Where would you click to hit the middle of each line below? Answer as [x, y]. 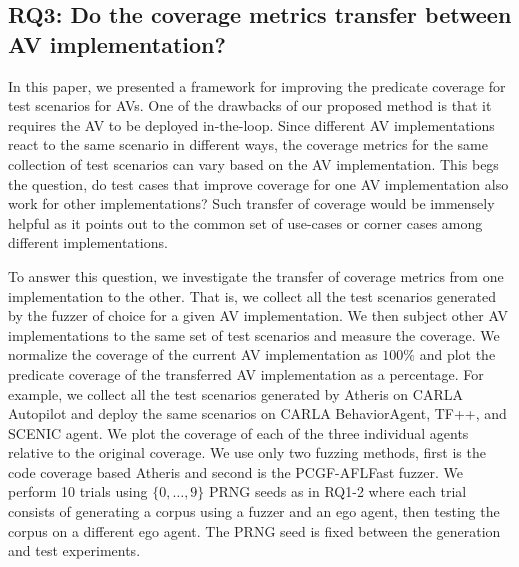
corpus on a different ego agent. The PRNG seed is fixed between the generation [254, 530]
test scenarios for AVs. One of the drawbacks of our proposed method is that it [250, 105]
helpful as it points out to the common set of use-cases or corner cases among [245, 222]
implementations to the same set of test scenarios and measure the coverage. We [254, 334]
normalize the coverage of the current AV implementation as [193, 354]
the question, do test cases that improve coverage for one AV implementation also [258, 183]
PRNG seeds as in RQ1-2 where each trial [338, 491]
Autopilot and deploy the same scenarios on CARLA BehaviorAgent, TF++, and [257, 413]
